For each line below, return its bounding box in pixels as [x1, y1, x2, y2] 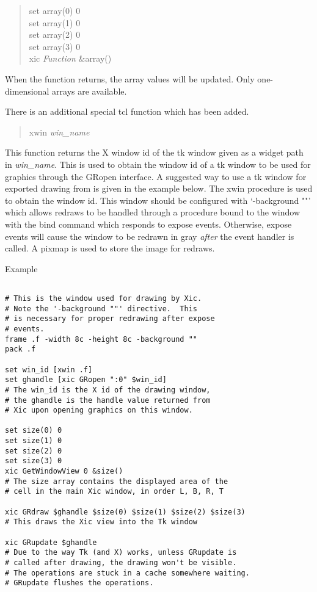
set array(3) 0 [29, 40, 81, 52]
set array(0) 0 [29, 4, 81, 16]
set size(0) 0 [5, 426, 62, 435]
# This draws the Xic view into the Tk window [5, 518, 197, 527]
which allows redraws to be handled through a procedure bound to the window [5, 206, 300, 218]
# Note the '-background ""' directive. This [5, 304, 197, 313]
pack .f [5, 345, 36, 354]
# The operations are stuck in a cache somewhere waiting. [5, 568, 250, 577]
